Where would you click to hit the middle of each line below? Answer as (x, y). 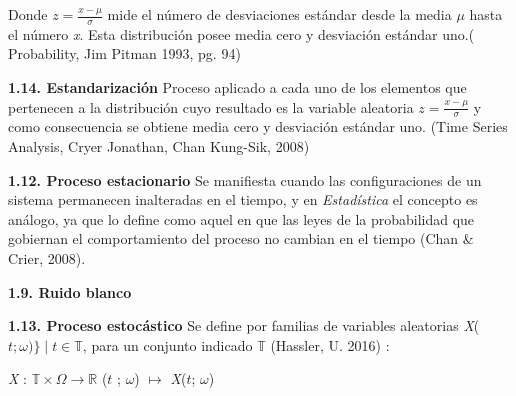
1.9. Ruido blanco (70, 291)
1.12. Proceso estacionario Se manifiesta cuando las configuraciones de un (245, 179)
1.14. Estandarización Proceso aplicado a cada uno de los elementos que (237, 87)
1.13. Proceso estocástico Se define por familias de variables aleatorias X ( (244, 325)
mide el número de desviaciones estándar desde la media (279, 14)
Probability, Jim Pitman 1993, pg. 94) (124, 53)
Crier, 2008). (47, 258)
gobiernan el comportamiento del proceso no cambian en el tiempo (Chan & (241, 238)
